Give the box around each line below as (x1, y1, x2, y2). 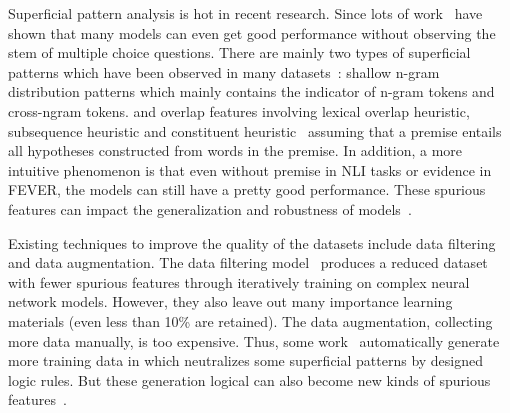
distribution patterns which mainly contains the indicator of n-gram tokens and (8, 81, 495, 102)
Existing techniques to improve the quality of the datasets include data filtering (8, 232, 496, 253)
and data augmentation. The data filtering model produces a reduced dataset (8, 252, 488, 273)
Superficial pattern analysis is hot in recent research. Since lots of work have (8, 3, 483, 23)
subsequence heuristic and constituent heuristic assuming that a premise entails (8, 120, 502, 141)
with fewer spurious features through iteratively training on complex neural (8, 271, 470, 292)
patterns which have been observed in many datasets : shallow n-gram (8, 61, 440, 82)
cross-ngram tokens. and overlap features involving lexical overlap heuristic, (8, 100, 470, 121)
